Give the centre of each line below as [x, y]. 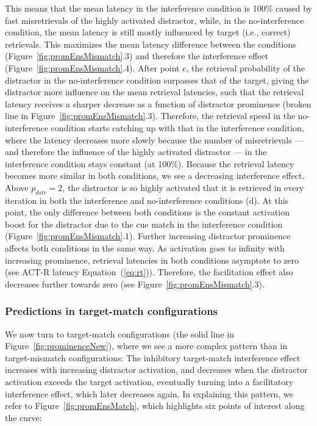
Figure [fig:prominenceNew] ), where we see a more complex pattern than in [146, 346]
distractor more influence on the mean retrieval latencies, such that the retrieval [155, 92]
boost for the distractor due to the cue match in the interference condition [144, 224]
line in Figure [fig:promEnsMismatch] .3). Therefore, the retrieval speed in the [150, 116]
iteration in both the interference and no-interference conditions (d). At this [147, 200]
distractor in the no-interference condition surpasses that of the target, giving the [157, 80]
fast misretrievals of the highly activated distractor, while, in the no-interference [155, 20]
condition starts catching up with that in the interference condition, [177, 127]
